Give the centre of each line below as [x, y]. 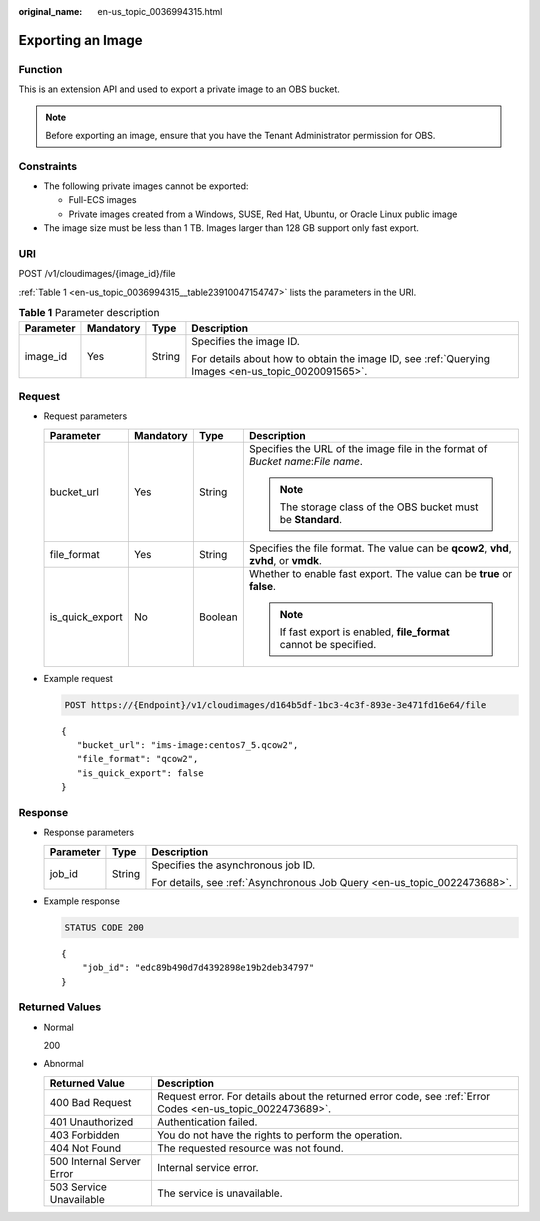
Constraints [48, 166]
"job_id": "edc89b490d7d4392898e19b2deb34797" [198, 968]
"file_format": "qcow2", [137, 759]
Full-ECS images [102, 200]
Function [40, 69]
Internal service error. [207, 1167]
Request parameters [85, 416]
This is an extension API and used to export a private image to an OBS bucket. [179, 89]
